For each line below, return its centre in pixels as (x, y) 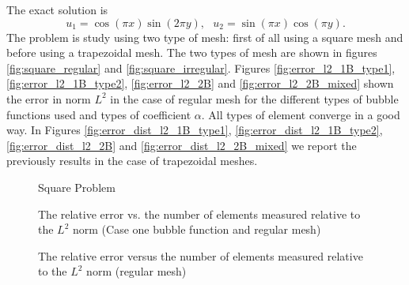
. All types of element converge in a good (301, 114)
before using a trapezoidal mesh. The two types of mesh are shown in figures (192, 52)
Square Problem (77, 187)
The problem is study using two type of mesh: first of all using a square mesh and (205, 37)
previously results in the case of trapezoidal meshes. (132, 161)
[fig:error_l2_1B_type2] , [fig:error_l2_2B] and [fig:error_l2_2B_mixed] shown (200, 83)
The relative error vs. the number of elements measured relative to (199, 214)
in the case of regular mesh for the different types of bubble (254, 98)
